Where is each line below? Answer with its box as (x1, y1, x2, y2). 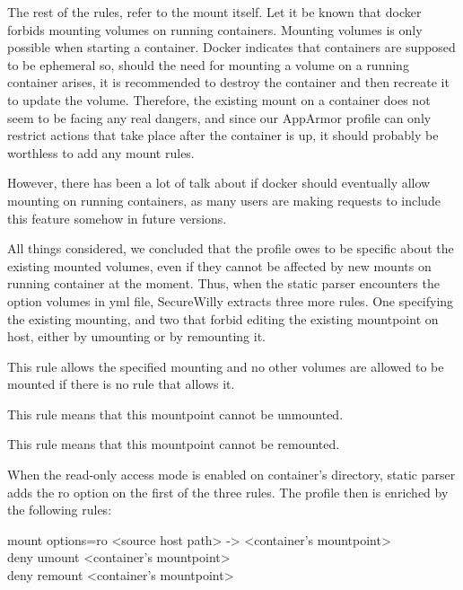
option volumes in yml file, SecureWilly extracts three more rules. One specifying (7, 291, 454, 310)
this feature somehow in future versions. (7, 208, 227, 227)
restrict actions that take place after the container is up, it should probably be (7, 126, 439, 145)
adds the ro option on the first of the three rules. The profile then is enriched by (7, 482, 449, 501)
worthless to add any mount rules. (7, 143, 195, 162)
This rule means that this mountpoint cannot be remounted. (7, 435, 340, 454)
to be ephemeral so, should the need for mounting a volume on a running (7, 55, 409, 74)
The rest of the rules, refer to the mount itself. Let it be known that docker (7, 3, 422, 21)
